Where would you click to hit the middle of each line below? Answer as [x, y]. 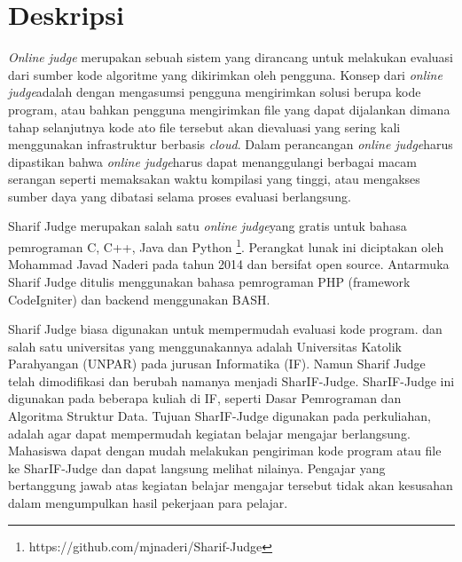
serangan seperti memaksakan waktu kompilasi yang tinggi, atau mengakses [214, 179]
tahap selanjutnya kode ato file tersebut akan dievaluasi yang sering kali [204, 127]
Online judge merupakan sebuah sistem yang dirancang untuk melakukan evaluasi [231, 57]
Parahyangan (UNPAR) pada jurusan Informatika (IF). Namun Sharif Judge [217, 364]
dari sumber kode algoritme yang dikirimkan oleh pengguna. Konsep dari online [225, 74]
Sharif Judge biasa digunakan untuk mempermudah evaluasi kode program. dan [225, 329]
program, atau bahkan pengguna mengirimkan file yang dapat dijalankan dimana [229, 109]
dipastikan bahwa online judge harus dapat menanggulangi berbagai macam [212, 161]
